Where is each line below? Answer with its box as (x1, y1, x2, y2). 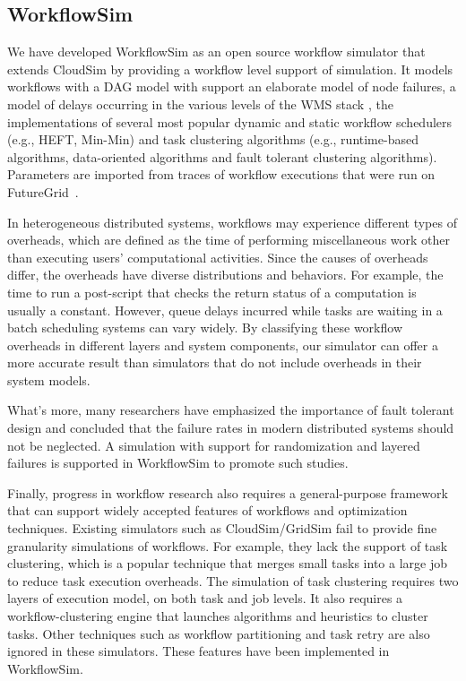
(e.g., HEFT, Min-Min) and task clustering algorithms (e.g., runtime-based (7, 130, 419, 149)
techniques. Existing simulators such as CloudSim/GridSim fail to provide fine (7, 519, 437, 538)
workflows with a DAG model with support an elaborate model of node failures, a (7, 77, 456, 96)
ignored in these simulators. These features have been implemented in (7, 642, 390, 660)
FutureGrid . (7, 182, 79, 201)
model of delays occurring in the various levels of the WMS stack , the (7, 94, 393, 113)
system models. (7, 370, 91, 389)
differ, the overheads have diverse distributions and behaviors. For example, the (7, 265, 444, 284)
